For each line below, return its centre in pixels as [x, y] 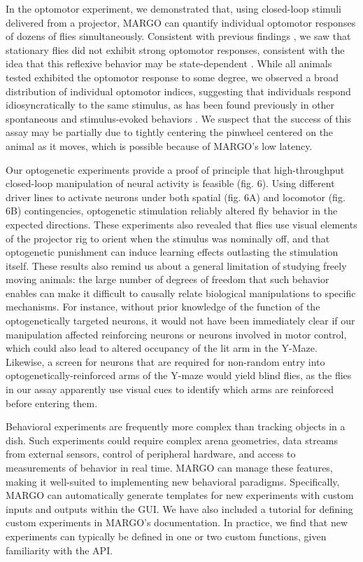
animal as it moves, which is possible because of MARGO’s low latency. [159, 145]
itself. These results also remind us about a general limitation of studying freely [176, 265]
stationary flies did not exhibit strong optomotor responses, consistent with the [175, 49]
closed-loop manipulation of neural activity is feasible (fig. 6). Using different [170, 183]
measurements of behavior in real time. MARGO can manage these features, [169, 467]
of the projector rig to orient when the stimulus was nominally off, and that [168, 238]
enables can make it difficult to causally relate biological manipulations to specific [181, 293]
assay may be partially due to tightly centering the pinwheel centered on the [170, 132]
